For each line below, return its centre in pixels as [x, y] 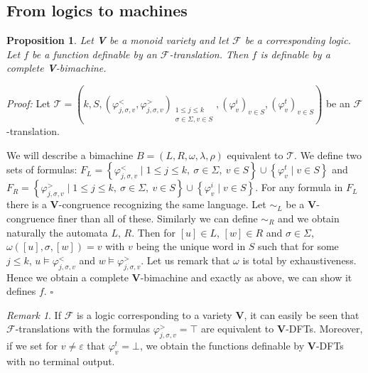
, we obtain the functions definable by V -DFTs [242, 346]
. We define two [328, 155]
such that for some [298, 246]
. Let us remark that [185, 260]
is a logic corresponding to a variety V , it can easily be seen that [218, 314]
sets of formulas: [42, 169]
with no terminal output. [61, 361]
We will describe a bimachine [70, 155]
